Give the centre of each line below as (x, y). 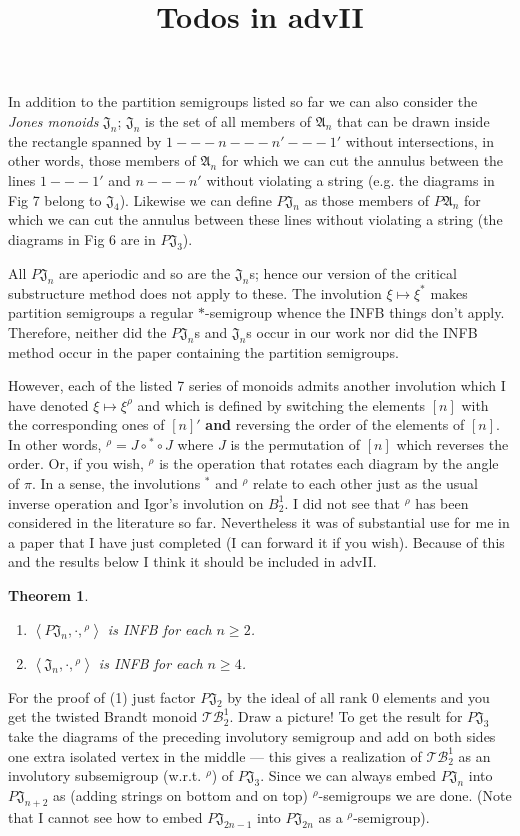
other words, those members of (102, 160)
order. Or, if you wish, (76, 463)
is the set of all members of (228, 120)
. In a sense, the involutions (116, 483)
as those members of (366, 199)
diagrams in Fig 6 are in (82, 238)
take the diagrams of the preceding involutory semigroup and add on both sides (252, 736)
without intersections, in (420, 140)
